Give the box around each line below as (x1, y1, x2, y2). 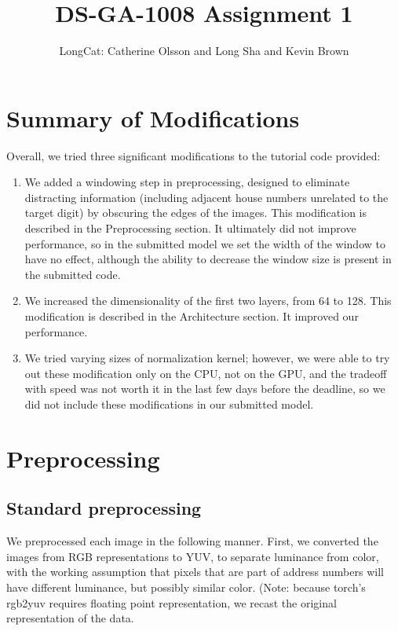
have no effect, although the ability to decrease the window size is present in (24, 251, 392, 267)
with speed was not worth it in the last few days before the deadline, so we (24, 380, 385, 397)
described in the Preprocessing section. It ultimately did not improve (24, 220, 356, 237)
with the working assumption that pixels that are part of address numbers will (6, 563, 384, 580)
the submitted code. (24, 266, 121, 282)
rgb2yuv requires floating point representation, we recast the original (6, 594, 337, 611)
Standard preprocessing (6, 496, 202, 520)
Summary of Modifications (6, 101, 300, 134)
